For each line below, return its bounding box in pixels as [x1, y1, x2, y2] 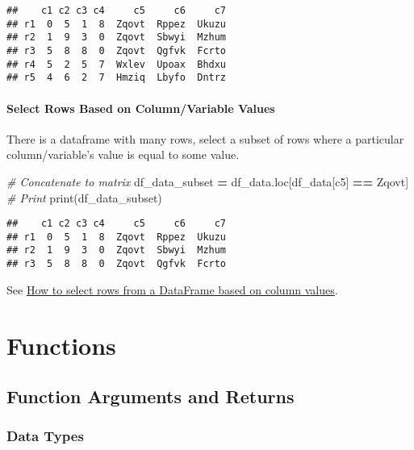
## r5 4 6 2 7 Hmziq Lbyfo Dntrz [6, 72, 227, 84]
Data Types [6, 426, 84, 446]
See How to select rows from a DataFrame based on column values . [6, 281, 338, 298]
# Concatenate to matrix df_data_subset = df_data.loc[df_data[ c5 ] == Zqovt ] [6, 173, 409, 190]
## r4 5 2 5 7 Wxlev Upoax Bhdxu [6, 58, 227, 70]
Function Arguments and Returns [6, 384, 295, 409]
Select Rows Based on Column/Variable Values [6, 99, 275, 116]
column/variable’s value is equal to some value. [6, 146, 240, 163]
